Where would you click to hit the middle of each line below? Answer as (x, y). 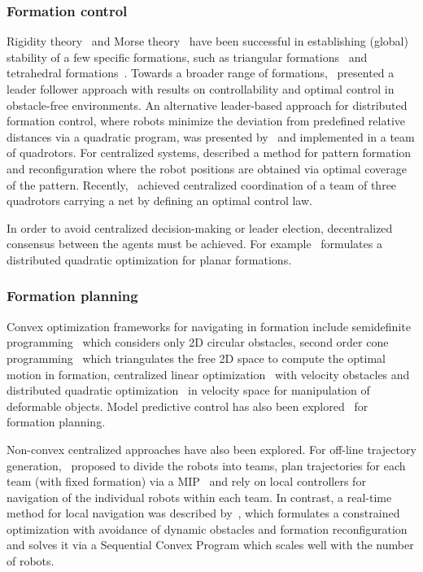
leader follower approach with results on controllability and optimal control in (201, 89)
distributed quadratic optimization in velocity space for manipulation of (188, 390)
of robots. (31, 561)
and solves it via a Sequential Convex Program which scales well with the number (210, 545)
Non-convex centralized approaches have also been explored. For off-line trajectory (211, 449)
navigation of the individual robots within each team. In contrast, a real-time (199, 497)
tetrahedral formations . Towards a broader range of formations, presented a (201, 73)
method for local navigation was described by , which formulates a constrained (203, 513)
